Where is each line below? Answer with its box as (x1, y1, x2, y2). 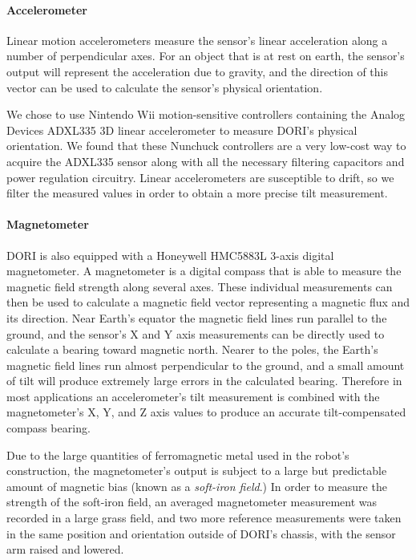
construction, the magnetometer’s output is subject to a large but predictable (6, 462, 387, 479)
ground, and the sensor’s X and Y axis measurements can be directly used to (6, 325, 385, 342)
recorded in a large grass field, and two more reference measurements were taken (6, 509, 402, 526)
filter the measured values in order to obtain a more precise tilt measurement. (6, 185, 388, 201)
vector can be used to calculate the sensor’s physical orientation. (6, 79, 323, 95)
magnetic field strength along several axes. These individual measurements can (6, 278, 393, 294)
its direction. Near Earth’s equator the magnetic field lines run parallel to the (6, 309, 387, 326)
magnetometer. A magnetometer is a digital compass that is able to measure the (6, 262, 402, 279)
